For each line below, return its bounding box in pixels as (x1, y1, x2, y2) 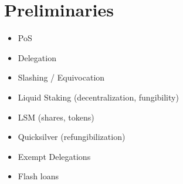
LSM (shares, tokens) (18, 111, 94, 123)
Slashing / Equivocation (18, 71, 105, 83)
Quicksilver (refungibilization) (18, 131, 126, 143)
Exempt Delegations (18, 150, 91, 162)
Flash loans (18, 170, 59, 182)
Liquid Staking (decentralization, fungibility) (18, 91, 179, 103)
